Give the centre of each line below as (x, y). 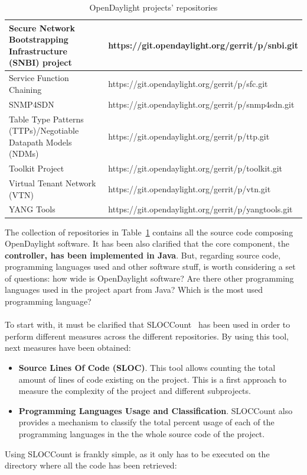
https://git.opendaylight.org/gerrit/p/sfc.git (188, 84)
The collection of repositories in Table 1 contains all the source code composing (149, 232)
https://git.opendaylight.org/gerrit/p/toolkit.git (195, 168)
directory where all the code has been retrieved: (91, 465)
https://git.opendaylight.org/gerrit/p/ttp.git (189, 136)
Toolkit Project (37, 168)
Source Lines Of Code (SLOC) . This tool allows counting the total (147, 368)
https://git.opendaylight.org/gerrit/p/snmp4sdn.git (201, 104)
